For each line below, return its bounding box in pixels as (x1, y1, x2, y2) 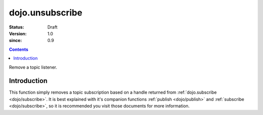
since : (9, 38, 22, 43)
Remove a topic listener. (9, 64, 57, 70)
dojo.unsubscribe (9, 7, 83, 18)
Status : (9, 24, 24, 30)
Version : (9, 30, 27, 36)
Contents (9, 46, 29, 52)
